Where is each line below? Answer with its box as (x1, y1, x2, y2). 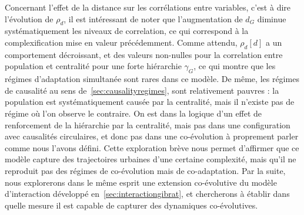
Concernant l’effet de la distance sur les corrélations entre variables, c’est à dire (5, 1, 291, 13)
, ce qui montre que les (193, 60, 276, 72)
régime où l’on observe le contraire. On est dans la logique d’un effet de (5, 107, 262, 119)
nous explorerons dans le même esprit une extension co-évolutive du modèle (5, 176, 277, 188)
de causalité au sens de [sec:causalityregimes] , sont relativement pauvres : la (5, 84, 279, 96)
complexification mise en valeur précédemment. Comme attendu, (5, 36, 238, 48)
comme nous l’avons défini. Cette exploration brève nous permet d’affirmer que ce (5, 141, 299, 153)
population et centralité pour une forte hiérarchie (5, 60, 182, 72)
